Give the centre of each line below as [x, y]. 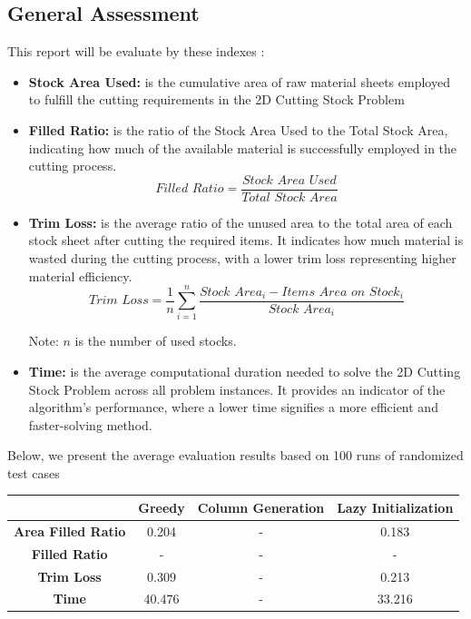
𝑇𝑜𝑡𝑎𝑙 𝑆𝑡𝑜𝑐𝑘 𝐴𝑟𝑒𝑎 [289, 197]
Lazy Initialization [395, 507]
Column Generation [261, 507]
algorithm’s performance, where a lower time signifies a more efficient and [233, 407]
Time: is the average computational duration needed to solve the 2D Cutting [245, 371]
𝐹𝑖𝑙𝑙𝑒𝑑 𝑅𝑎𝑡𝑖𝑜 [190, 189]
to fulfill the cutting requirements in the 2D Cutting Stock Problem [216, 99]
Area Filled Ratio [70, 531]
